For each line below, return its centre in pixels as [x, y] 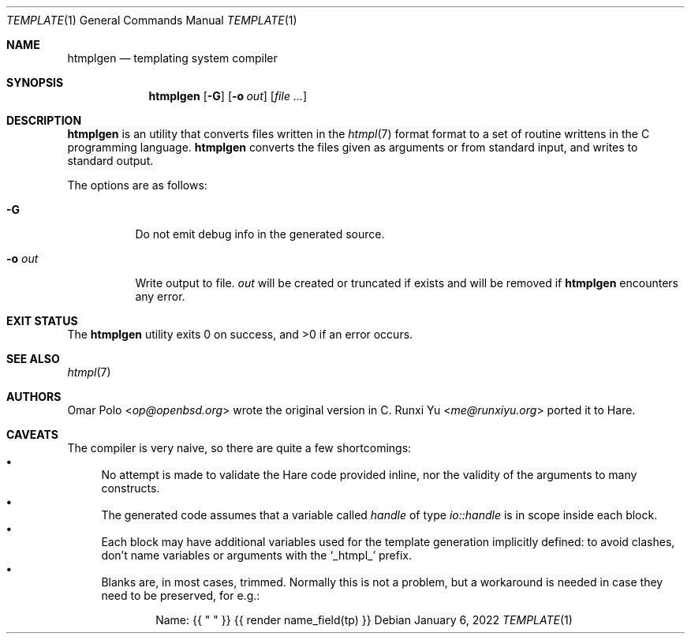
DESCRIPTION [44, 120]
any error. [160, 296]
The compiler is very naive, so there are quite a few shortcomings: [239, 448]
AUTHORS [34, 397]
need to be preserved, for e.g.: [181, 595]
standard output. [110, 161]
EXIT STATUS [42, 321]
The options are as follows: [137, 185]
